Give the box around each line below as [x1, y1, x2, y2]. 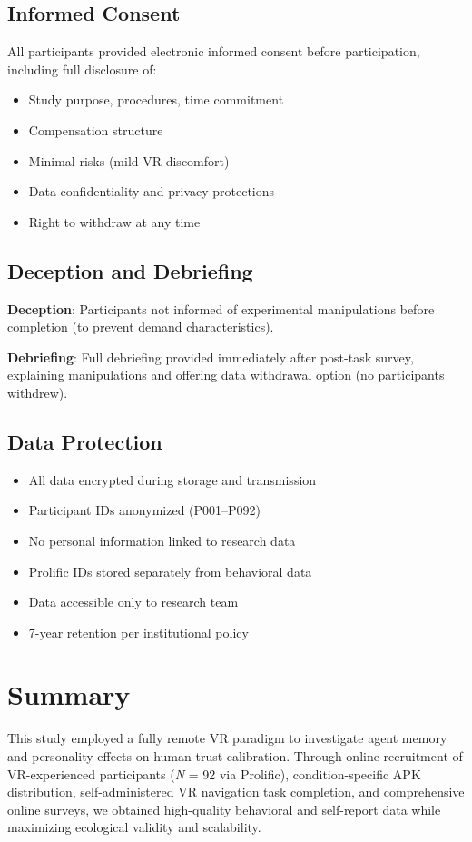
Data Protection [7, 427, 162, 455]
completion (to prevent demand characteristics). [7, 317, 274, 336]
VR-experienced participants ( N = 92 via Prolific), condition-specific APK [7, 764, 421, 783]
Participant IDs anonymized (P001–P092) [28, 500, 261, 520]
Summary [7, 676, 131, 713]
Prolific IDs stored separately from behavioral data [28, 561, 312, 580]
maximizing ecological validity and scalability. [7, 817, 261, 837]
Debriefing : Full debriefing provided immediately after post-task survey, [7, 347, 414, 366]
